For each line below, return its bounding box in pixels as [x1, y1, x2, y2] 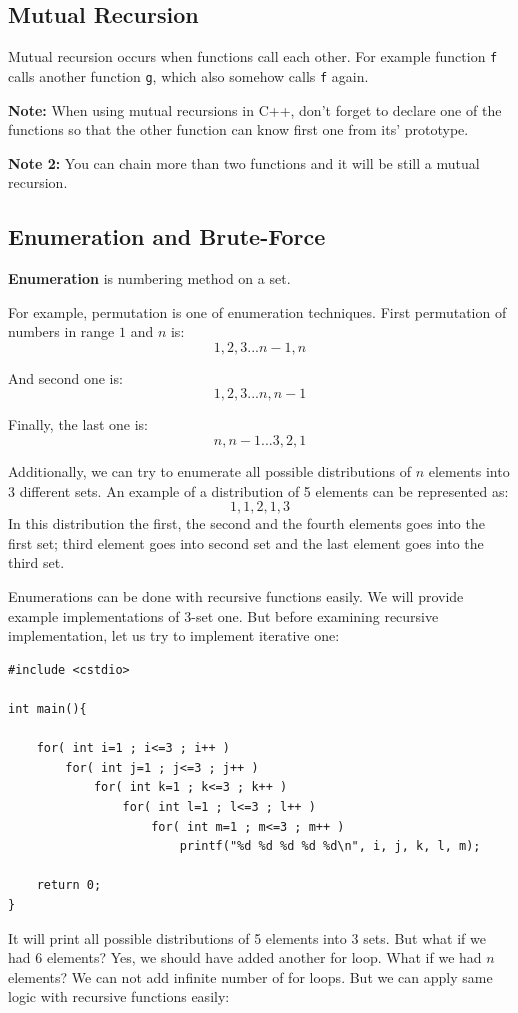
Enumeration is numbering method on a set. [8, 268, 291, 289]
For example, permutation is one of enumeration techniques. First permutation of [8, 301, 507, 322]
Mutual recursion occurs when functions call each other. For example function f [8, 46, 498, 67]
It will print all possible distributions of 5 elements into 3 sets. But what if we [8, 927, 486, 948]
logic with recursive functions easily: [8, 986, 230, 1007]
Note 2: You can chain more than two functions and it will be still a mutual [8, 152, 480, 173]
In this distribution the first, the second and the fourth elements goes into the [8, 513, 485, 534]
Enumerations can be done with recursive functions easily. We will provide [8, 586, 464, 607]
